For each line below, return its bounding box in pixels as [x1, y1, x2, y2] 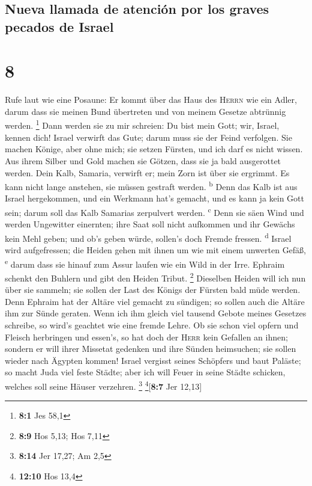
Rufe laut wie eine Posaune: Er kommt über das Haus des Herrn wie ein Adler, [5, 93, 297, 106]
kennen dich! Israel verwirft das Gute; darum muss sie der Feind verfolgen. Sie [5, 131, 292, 143]
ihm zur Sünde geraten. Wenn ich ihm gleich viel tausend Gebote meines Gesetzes [5, 307, 307, 319]
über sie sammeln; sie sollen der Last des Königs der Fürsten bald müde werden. [5, 283, 301, 296]
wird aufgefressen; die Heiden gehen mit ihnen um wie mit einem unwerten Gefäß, [5, 244, 307, 256]
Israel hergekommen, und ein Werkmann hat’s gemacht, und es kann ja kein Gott [5, 192, 304, 205]
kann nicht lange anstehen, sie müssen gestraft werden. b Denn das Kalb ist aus [5, 179, 298, 192]
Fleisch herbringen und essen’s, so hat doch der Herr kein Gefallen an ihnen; [5, 330, 288, 343]
